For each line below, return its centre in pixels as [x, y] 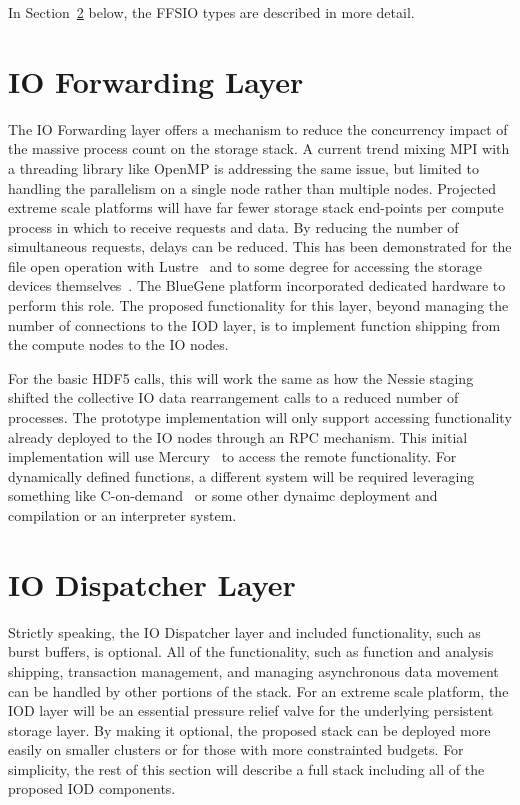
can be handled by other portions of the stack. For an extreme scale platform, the [258, 690]
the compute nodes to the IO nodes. [118, 344]
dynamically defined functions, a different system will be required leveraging [241, 475]
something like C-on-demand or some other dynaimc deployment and [223, 495]
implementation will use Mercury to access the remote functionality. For [232, 456]
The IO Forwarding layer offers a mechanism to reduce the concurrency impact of [258, 128]
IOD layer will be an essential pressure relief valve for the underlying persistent [251, 710]
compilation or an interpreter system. [122, 515]
